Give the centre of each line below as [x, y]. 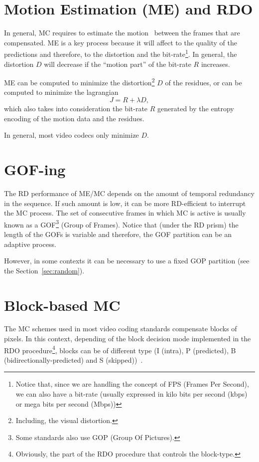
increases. [215, 64]
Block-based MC [62, 305]
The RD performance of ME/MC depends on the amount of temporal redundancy [129, 193]
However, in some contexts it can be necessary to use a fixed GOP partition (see [127, 261]
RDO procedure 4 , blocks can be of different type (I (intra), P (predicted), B [120, 349]
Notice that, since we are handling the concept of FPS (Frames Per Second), [132, 384]
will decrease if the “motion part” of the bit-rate [118, 64]
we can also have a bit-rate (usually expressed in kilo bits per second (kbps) [131, 394]
